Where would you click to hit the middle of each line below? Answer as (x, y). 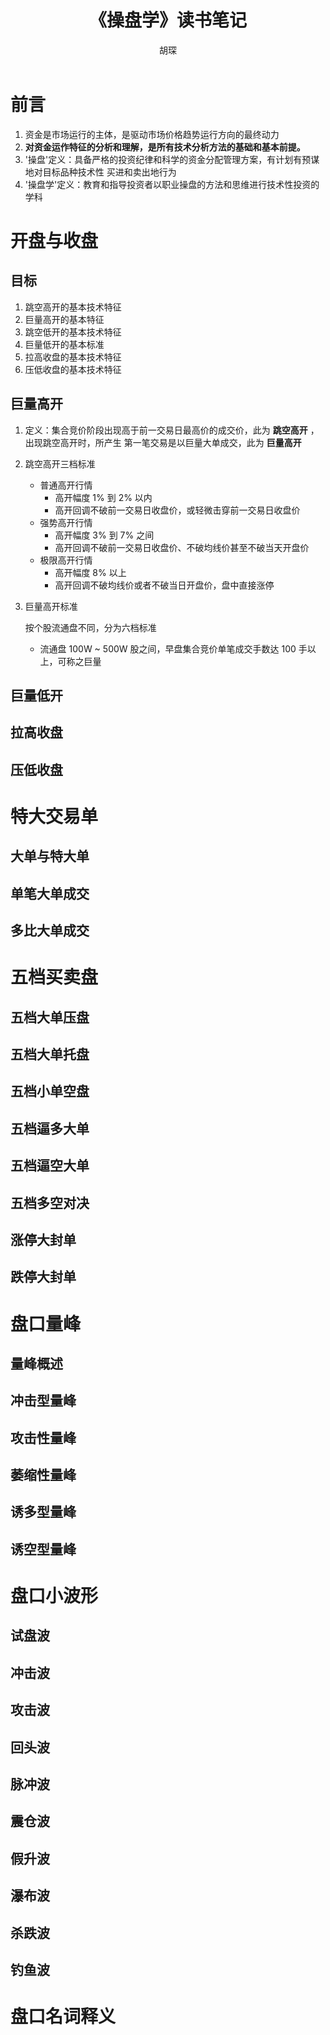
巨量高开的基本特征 (64, 319)
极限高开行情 (66, 560)
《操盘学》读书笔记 (167, 20)
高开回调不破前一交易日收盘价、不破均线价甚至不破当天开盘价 (182, 547)
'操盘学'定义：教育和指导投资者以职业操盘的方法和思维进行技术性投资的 (172, 184)
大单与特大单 (50, 856)
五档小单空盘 (50, 1091)
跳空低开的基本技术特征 (73, 332)
